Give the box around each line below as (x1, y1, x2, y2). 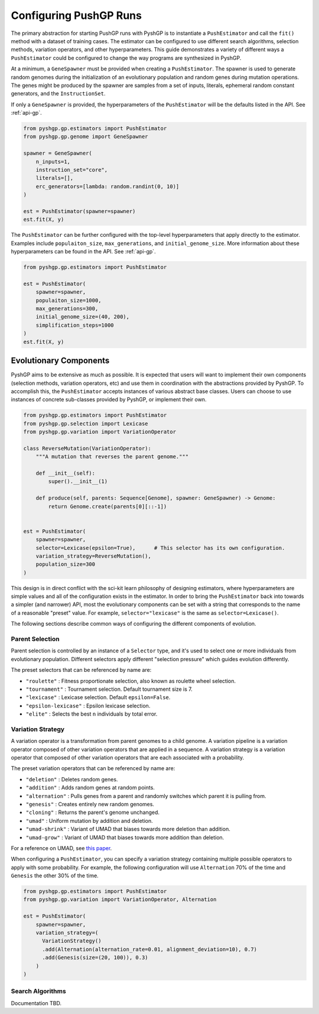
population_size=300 (35, 561, 96, 568)
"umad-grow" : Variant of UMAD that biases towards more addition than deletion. (25, 833, 224, 841)
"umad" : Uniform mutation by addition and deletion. (25, 817, 153, 824)
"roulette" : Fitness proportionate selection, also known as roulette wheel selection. (25, 677, 236, 684)
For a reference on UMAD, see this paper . (11, 844, 112, 852)
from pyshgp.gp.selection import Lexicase (23, 420, 148, 427)
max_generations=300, (35, 305, 99, 312)
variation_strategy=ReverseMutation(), (35, 552, 152, 559)
